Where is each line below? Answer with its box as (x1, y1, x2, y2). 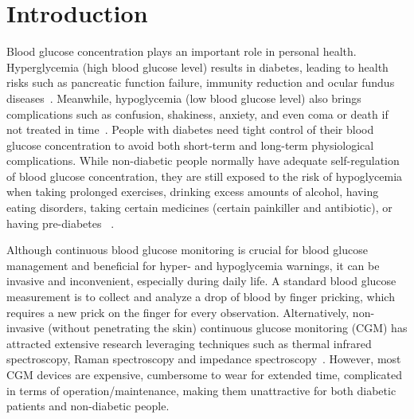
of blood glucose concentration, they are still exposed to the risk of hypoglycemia (6, 167, 403, 184)
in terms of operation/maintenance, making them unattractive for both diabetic (6, 382, 396, 398)
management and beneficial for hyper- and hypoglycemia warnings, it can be (6, 256, 380, 273)
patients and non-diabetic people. (6, 397, 170, 414)
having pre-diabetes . (6, 214, 115, 231)
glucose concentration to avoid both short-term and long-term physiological (6, 136, 374, 153)
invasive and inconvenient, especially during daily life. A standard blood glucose (6, 272, 396, 289)
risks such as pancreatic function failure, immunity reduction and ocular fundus (6, 74, 395, 91)
